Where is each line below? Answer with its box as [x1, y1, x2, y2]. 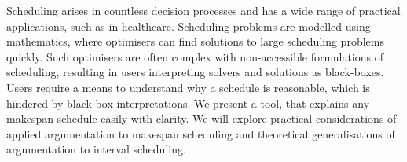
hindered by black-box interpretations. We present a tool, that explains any [6, 94, 370, 111]
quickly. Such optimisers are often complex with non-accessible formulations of [6, 48, 384, 64]
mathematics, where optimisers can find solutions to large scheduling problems [6, 33, 384, 50]
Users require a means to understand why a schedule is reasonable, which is [6, 79, 370, 95]
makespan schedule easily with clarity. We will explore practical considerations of [6, 110, 397, 127]
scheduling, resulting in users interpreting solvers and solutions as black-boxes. [6, 64, 384, 80]
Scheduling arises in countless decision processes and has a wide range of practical [6, 2, 401, 18]
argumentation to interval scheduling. [6, 141, 186, 157]
